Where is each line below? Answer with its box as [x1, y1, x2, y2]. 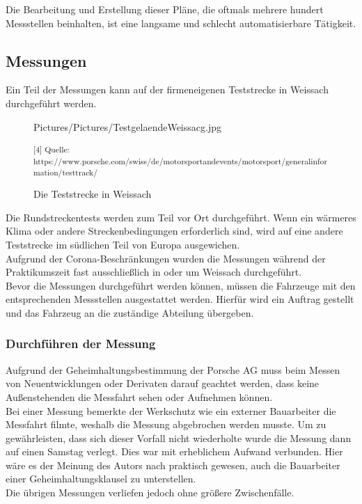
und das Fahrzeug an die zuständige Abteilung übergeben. [6, 305, 254, 320]
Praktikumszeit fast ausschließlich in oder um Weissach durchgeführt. [6, 265, 302, 279]
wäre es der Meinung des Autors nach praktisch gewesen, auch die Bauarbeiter [6, 457, 340, 472]
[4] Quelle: [33, 143, 70, 155]
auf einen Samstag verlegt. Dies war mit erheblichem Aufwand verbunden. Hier [6, 444, 343, 459]
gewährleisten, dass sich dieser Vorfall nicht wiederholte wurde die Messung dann [6, 430, 352, 445]
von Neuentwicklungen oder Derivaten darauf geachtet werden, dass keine [6, 376, 320, 391]
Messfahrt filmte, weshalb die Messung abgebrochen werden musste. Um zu [6, 417, 326, 432]
